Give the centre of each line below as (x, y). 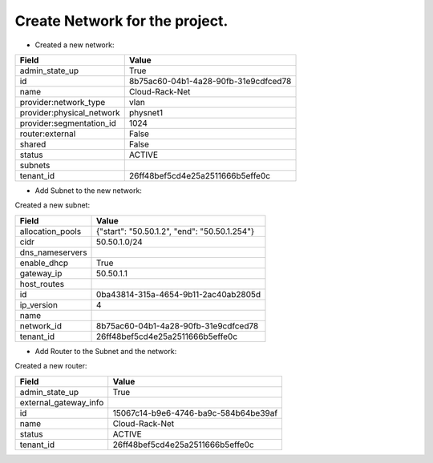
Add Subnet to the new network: (88, 190)
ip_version (38, 304)
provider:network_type (63, 102)
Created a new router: (51, 366)
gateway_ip (41, 273)
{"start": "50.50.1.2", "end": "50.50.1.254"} (176, 231)
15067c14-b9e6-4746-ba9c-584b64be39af (195, 413)
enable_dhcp (44, 263)
